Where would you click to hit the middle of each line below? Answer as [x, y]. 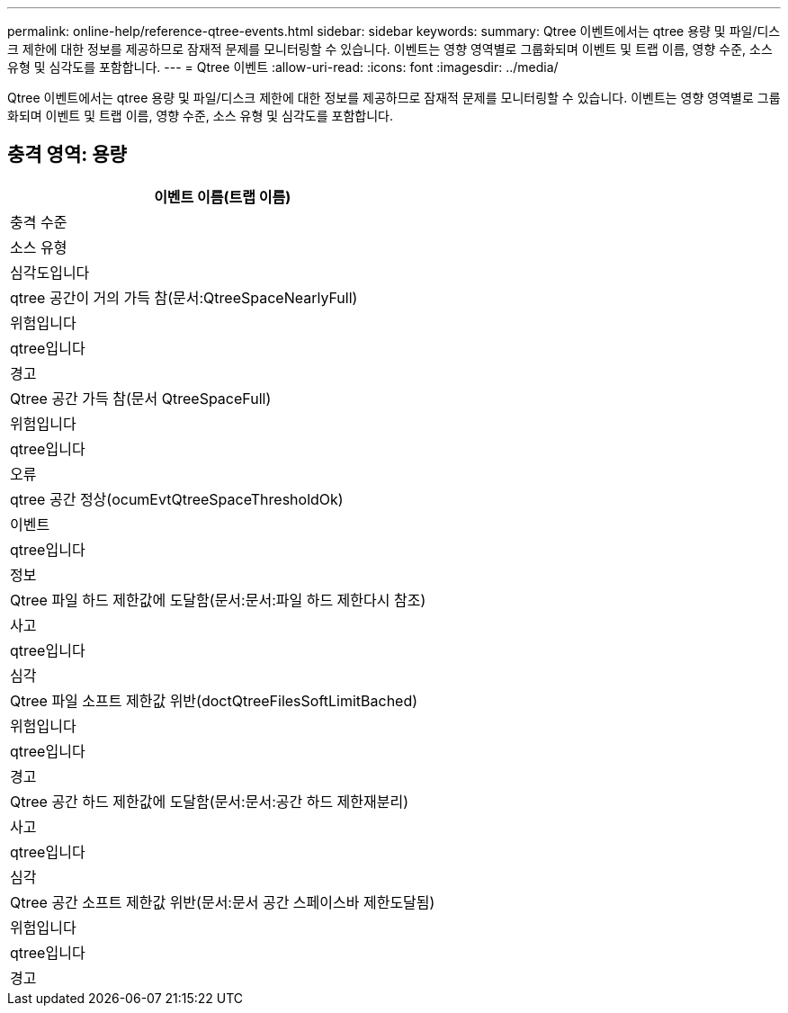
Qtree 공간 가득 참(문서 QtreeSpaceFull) [141, 398]
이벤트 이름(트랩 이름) [223, 197]
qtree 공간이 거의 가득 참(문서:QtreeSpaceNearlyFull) [184, 297]
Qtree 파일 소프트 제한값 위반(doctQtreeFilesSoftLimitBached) [214, 700]
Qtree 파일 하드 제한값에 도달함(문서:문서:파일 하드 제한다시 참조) [218, 600]
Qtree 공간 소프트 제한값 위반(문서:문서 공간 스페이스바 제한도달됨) [223, 902]
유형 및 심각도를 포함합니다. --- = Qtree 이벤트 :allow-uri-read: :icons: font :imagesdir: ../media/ [283, 67]
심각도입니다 [50, 272]
